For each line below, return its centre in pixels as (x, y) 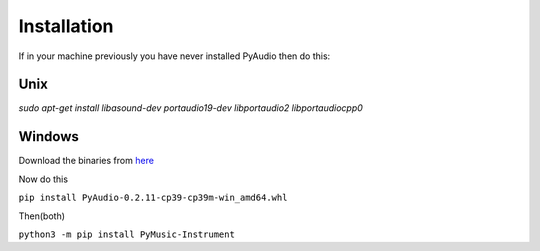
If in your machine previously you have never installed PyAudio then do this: (174, 56)
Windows (48, 136)
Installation (66, 26)
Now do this (43, 179)
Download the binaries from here (86, 161)
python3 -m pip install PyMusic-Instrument (126, 234)
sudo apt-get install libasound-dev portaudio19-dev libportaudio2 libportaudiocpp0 (191, 108)
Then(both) (41, 216)
